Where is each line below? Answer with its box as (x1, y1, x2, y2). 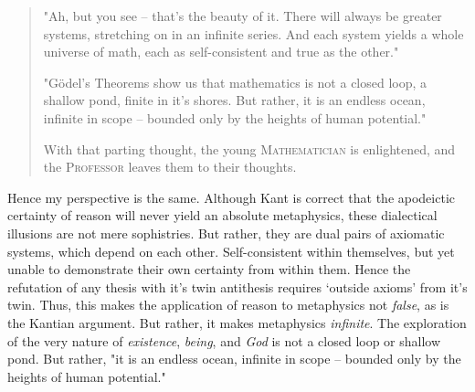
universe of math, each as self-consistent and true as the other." (43, 42, 399, 61)
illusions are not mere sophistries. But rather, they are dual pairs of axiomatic (7, 223, 445, 242)
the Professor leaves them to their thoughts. (43, 157, 297, 176)
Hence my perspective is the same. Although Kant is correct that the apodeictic (7, 187, 455, 207)
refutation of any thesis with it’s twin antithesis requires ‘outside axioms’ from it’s (7, 277, 468, 296)
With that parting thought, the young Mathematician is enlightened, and (43, 139, 456, 158)
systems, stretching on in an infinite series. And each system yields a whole (43, 24, 464, 43)
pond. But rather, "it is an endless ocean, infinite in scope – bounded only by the (7, 349, 461, 368)
